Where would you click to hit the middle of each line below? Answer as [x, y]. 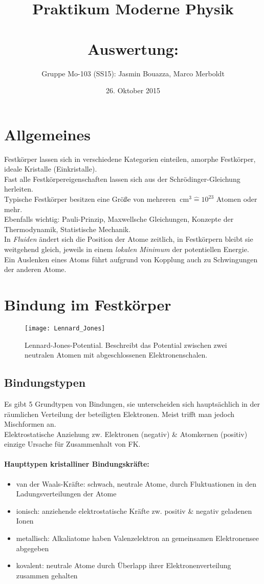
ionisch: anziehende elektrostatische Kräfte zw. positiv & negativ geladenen [134, 510]
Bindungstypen [45, 382]
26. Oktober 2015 [133, 90]
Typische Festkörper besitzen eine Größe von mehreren [90, 199]
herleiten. [19, 189]
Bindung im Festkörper [88, 304]
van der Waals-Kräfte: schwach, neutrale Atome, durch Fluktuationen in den [136, 483]
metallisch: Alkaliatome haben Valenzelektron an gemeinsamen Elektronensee [137, 538]
